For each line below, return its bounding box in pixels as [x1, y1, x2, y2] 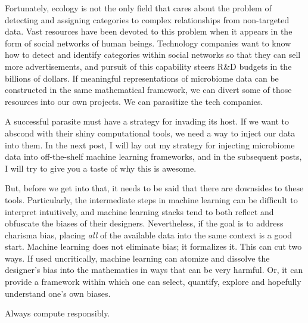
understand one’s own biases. [5, 287, 111, 299]
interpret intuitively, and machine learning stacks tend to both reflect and [5, 205, 274, 218]
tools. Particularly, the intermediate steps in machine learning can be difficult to [5, 193, 298, 206]
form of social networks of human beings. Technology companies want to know [5, 36, 291, 49]
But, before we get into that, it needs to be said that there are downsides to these [5, 182, 304, 194]
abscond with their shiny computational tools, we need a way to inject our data [5, 126, 295, 139]
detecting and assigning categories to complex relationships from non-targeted [5, 13, 290, 26]
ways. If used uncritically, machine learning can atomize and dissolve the [5, 251, 270, 264]
